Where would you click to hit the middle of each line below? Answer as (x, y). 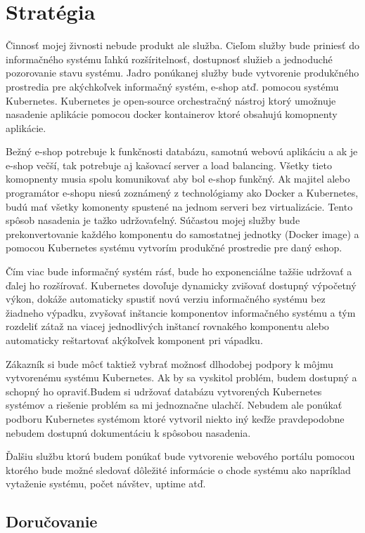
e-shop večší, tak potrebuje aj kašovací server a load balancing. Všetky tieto (169, 165)
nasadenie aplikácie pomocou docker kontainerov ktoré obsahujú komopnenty (172, 114)
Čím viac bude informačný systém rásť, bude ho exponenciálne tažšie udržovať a (179, 271)
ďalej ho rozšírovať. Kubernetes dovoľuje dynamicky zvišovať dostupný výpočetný (181, 285)
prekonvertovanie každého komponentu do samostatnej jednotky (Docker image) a (182, 233)
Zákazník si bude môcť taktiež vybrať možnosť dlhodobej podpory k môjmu (169, 363)
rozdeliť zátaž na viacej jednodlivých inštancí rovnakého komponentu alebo (167, 326)
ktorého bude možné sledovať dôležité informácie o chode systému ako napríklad (178, 469)
